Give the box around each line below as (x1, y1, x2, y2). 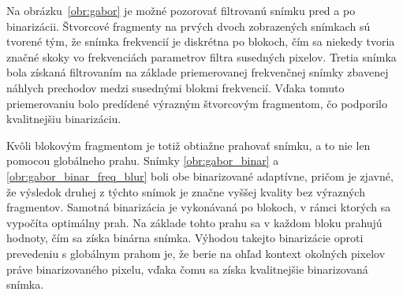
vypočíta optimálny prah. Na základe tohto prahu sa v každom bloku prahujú (6, 214, 382, 230)
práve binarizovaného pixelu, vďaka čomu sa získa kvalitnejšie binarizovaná (6, 260, 368, 277)
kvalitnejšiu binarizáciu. (6, 110, 121, 127)
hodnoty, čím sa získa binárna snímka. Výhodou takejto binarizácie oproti (6, 230, 364, 246)
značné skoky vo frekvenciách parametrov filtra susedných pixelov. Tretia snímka (6, 48, 397, 65)
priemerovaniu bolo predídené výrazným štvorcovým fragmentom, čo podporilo (6, 95, 387, 111)
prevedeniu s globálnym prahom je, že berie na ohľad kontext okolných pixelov (6, 245, 386, 261)
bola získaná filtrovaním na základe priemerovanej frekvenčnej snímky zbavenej (6, 64, 389, 80)
